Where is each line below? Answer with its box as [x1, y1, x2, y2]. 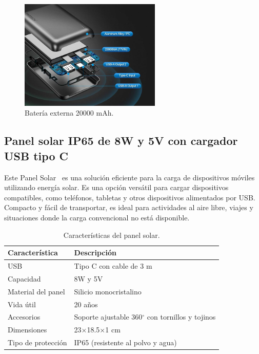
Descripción [74, 247, 116, 258]
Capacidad [8, 273, 41, 284]
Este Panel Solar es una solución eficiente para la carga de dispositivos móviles [4, 172, 255, 182]
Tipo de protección [8, 337, 67, 348]
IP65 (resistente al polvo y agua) [74, 337, 177, 348]
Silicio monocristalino [74, 286, 142, 296]
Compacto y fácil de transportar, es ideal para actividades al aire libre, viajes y [4, 202, 253, 213]
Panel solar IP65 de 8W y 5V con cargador [4, 133, 238, 148]
